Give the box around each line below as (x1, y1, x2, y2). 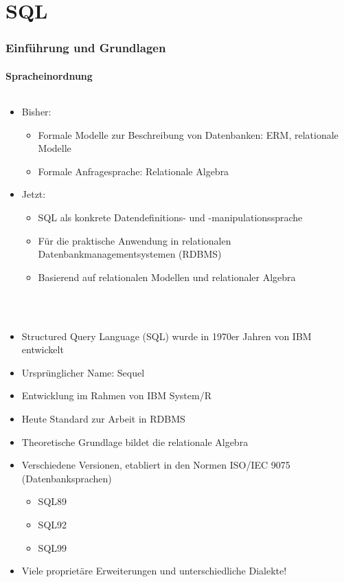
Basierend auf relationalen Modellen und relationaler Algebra (38, 269, 296, 284)
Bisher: (21, 104, 51, 119)
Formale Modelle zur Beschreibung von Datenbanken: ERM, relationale (38, 127, 339, 142)
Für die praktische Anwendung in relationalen (38, 233, 231, 247)
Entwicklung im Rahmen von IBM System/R (21, 388, 211, 403)
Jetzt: (21, 187, 46, 201)
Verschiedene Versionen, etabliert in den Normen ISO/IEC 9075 (21, 458, 290, 472)
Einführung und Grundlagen (5, 39, 166, 56)
